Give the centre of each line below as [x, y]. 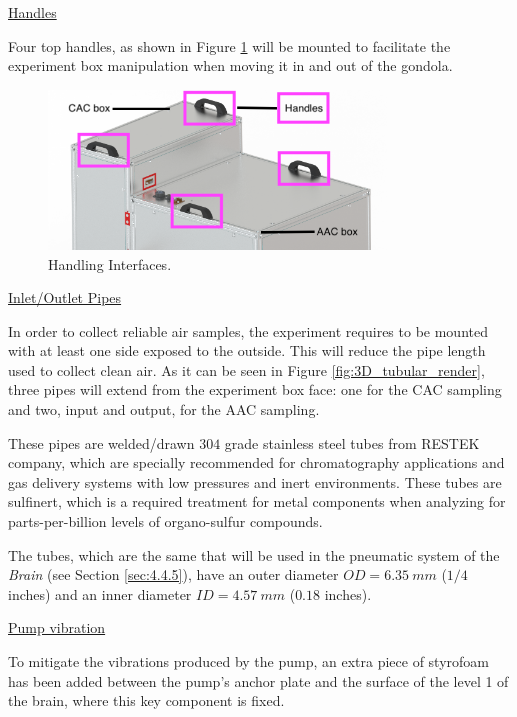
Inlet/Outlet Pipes [65, 297]
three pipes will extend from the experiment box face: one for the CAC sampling [255, 389]
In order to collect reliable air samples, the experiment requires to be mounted [248, 330]
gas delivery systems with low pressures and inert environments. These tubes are [255, 481]
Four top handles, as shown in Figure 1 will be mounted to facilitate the [229, 45]
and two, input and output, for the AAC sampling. [164, 409]
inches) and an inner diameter [100, 593]
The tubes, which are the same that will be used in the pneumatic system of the [254, 554]
